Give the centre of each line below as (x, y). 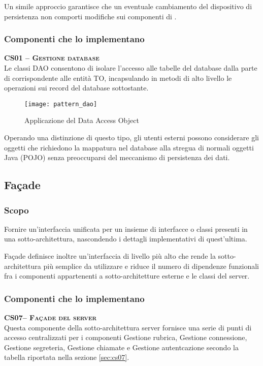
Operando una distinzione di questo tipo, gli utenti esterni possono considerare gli (131, 138)
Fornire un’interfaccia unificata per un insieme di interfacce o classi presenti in (126, 228)
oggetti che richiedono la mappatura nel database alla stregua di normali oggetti (129, 147)
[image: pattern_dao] (61, 104)
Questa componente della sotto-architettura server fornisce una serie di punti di (128, 327)
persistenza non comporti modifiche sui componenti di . (90, 16)
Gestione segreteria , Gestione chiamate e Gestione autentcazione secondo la (121, 347)
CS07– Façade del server (51, 317)
